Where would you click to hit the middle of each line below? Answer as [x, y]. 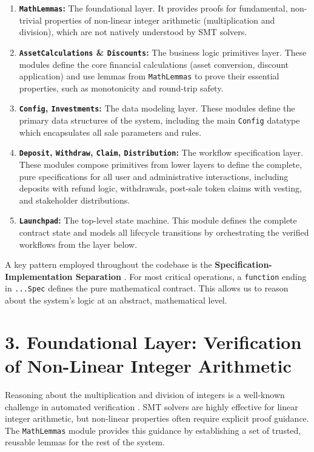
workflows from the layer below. [78, 244]
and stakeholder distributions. [75, 200]
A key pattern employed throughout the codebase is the [109, 264]
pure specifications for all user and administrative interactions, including [154, 176]
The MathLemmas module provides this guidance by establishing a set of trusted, [153, 430]
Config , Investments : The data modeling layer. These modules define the [157, 108]
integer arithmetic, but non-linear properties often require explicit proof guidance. [157, 418]
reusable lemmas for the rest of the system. [85, 442]
